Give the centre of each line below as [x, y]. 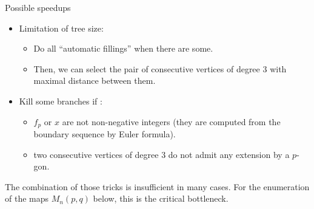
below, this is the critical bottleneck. [161, 198]
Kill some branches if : [61, 101]
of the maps [27, 198]
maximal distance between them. [95, 81]
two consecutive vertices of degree [96, 154]
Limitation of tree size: [61, 28]
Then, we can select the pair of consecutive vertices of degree [147, 68]
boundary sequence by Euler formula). [105, 134]
